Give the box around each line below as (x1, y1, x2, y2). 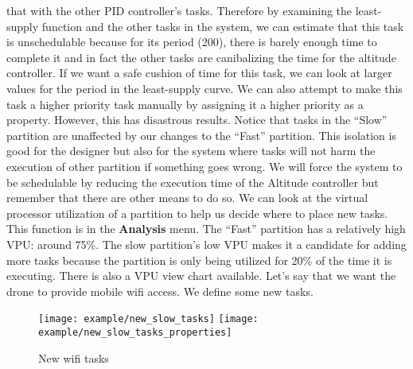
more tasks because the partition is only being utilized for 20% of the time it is (6, 251, 392, 268)
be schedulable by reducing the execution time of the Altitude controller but (6, 173, 379, 190)
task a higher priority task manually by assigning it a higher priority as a (6, 95, 364, 112)
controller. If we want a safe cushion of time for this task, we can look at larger (6, 64, 392, 81)
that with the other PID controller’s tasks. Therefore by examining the (6, 2, 353, 18)
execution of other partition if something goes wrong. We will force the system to (6, 157, 403, 174)
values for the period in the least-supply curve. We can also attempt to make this (6, 80, 403, 96)
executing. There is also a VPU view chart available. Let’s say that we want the (6, 267, 396, 284)
